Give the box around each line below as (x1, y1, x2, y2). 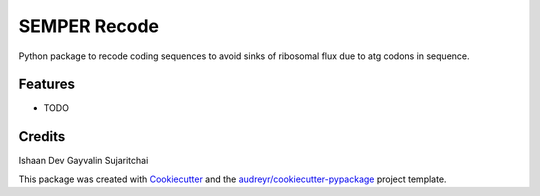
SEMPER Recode (18, 15, 160, 37)
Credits (18, 128, 66, 145)
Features (18, 76, 75, 93)
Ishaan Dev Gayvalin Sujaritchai (18, 155, 149, 167)
